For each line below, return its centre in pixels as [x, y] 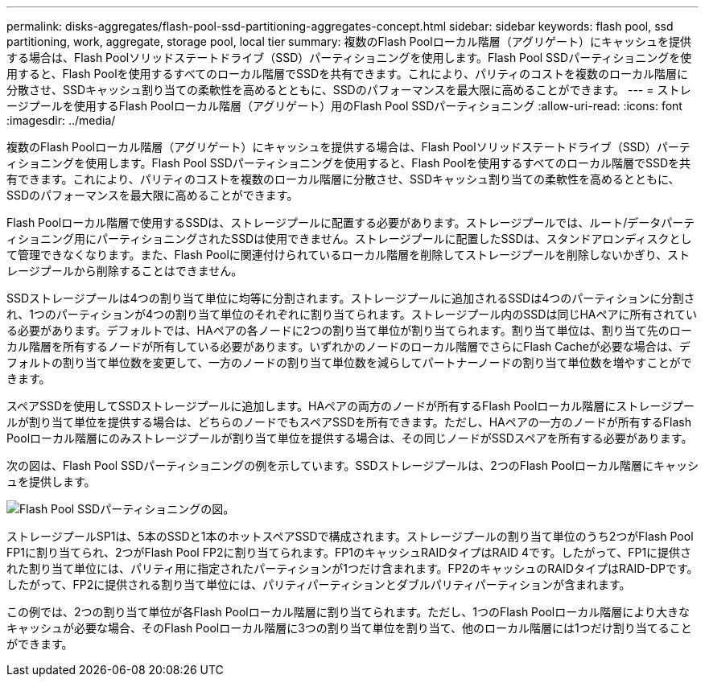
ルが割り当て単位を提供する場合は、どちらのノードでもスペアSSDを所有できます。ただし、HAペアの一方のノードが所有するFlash [349, 422]
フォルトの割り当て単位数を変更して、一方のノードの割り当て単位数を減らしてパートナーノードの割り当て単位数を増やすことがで [349, 362]
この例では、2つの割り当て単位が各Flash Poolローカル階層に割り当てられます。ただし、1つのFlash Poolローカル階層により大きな [348, 612]
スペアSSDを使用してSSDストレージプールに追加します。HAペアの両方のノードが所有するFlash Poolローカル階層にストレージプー [351, 406]
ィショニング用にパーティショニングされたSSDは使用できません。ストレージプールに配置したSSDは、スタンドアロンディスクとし [349, 239]
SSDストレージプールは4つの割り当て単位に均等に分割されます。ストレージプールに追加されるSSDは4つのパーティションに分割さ [351, 298]
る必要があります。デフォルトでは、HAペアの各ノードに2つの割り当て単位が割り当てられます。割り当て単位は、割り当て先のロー [349, 330]
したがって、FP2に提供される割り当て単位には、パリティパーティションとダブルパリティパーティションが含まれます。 [319, 584]
